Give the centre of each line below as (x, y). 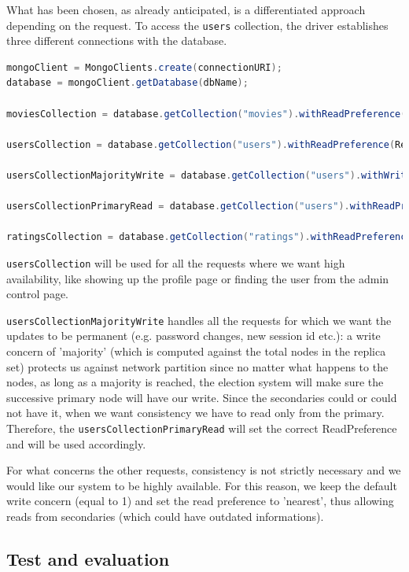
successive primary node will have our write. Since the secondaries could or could (202, 397)
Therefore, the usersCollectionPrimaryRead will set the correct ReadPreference (202, 428)
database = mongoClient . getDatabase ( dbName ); (127, 83)
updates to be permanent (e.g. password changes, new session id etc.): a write (193, 336)
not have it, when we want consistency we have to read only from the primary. (195, 413)
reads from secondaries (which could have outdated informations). (165, 517)
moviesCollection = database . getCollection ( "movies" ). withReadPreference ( (206, 114)
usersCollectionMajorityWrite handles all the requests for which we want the (199, 320)
